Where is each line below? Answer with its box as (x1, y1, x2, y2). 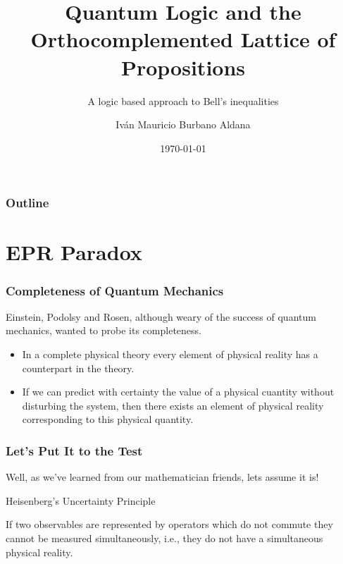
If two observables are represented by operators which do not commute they (6, 517, 333, 532)
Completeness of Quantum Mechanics (6, 281, 224, 299)
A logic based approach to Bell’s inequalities (87, 93, 279, 108)
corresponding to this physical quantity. (22, 412, 194, 427)
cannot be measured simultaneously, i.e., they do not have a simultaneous (6, 530, 323, 545)
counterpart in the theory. (22, 360, 135, 375)
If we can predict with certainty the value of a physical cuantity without (22, 384, 335, 399)
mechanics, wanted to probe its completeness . (6, 323, 201, 338)
